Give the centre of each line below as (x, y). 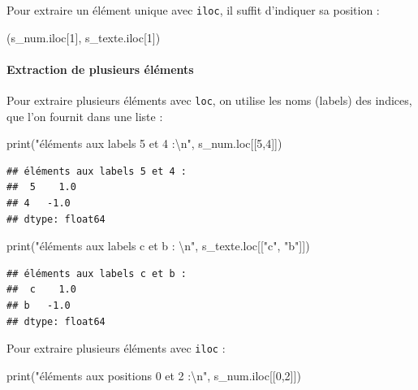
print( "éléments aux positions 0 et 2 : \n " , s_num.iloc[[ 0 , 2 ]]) (154, 375)
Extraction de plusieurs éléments (100, 69)
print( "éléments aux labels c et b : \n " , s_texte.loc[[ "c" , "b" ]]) (158, 246)
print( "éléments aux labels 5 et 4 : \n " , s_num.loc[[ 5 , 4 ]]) (144, 143)
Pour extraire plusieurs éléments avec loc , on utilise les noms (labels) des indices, (209, 100)
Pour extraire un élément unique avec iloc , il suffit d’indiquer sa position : (193, 10)
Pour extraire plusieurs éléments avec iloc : (116, 348)
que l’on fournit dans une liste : (85, 116)
